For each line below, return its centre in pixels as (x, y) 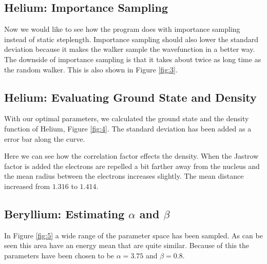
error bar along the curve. (45, 138)
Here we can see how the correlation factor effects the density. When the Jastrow (131, 156)
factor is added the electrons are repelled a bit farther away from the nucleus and (132, 166)
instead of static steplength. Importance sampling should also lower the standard (131, 39)
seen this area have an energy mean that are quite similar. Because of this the (127, 245)
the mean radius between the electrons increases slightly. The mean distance (124, 176)
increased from (27, 186)
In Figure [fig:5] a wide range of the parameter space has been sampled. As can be (133, 235)
